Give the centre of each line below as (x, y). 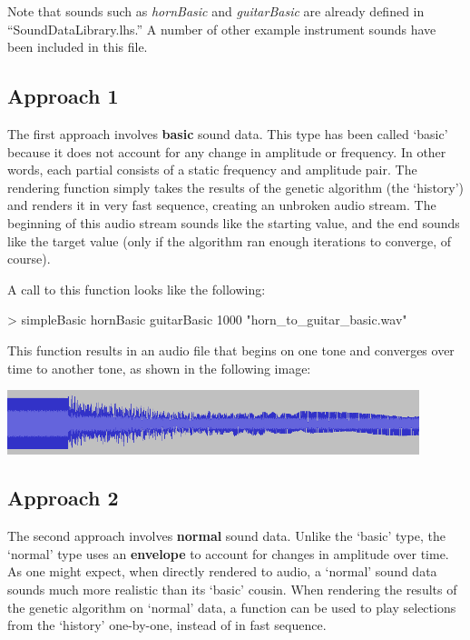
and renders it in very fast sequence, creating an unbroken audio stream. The (222, 205)
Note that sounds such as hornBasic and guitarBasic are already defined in (216, 11)
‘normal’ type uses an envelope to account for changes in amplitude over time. (228, 553)
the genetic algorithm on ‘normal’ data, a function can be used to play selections (232, 607)
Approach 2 (63, 498)
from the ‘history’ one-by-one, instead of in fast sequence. (167, 625)
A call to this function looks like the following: (137, 289)
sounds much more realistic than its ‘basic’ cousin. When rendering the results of (232, 590)
